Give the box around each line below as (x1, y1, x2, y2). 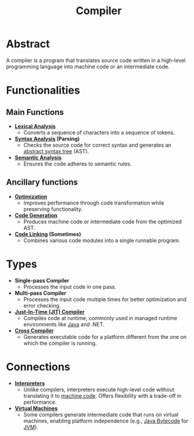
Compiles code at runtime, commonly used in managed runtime (23, 314, 178, 322)
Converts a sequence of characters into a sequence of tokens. (23, 128, 175, 136)
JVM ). (23, 423, 39, 431)
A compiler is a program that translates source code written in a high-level (6, 57, 186, 64)
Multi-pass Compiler (14, 289, 66, 296)
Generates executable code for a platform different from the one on (23, 333, 187, 340)
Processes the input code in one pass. (23, 283, 116, 290)
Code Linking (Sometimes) (14, 230, 81, 237)
